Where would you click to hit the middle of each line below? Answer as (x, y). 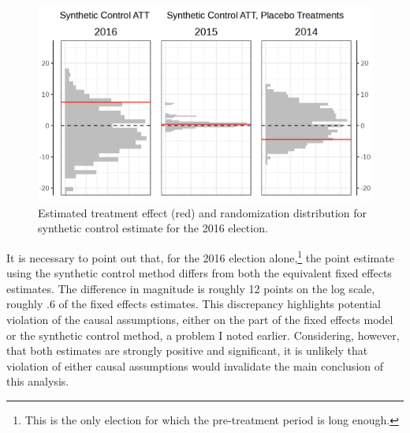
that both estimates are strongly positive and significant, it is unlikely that (187, 350)
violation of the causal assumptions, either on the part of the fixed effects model (200, 319)
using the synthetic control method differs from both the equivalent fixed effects (199, 273)
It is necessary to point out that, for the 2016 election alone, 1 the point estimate (200, 256)
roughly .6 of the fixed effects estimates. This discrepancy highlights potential (194, 304)
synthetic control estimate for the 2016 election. (153, 228)
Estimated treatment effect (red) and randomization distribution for (203, 212)
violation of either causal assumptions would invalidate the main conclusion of (195, 365)
